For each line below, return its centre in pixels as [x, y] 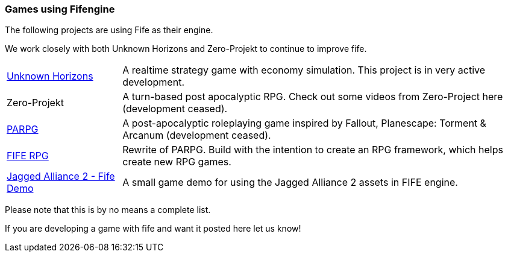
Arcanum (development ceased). [197, 135]
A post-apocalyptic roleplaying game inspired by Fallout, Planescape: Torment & [304, 123]
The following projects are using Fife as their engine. [109, 30]
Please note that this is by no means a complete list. [108, 210]
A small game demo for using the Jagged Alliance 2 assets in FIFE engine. [290, 182]
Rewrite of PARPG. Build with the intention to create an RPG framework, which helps [313, 150]
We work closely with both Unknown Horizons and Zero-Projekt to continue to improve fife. [186, 49]
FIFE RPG [28, 156]
